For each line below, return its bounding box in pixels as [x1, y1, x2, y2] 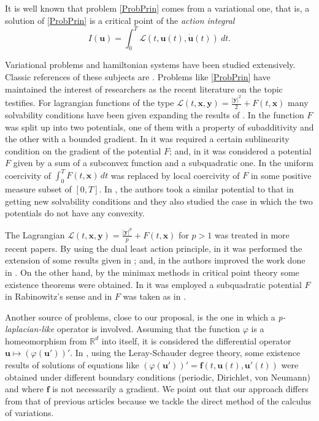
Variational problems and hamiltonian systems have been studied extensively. [5, 58, 296, 71]
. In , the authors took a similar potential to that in [99, 183, 294, 195]
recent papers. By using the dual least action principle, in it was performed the [5, 241, 302, 254]
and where [5, 382, 44, 395]
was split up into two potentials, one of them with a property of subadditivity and [5, 120, 314, 133]
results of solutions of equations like [5, 358, 139, 371]
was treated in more [214, 228, 290, 241]
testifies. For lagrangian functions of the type [5, 96, 174, 109]
